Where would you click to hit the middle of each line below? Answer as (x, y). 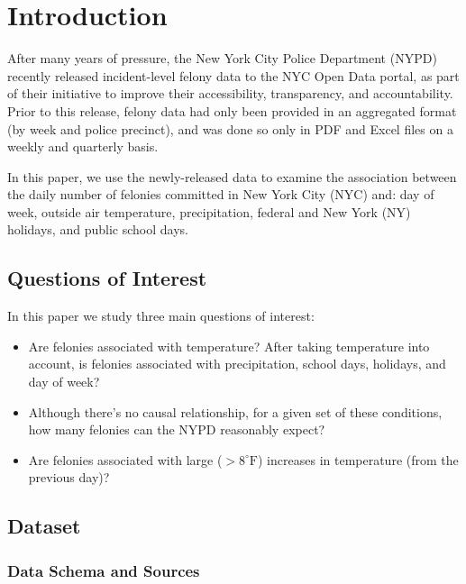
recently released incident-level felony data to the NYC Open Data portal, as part (233, 75)
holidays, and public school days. (98, 229)
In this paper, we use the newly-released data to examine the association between (232, 176)
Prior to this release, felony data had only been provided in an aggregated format (232, 110)
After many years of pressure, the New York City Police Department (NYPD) (222, 58)
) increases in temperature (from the (358, 459)
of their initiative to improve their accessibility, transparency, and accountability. (230, 93)
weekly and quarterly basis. (83, 146)
